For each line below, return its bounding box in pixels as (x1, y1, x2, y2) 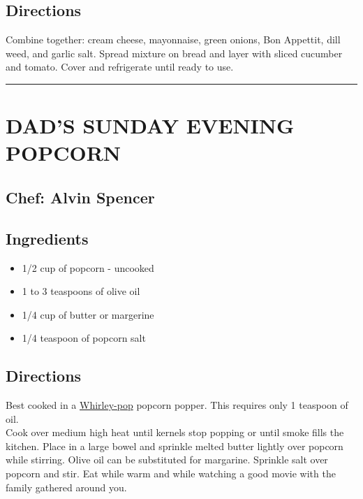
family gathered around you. (6, 479, 127, 494)
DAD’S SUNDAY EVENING (6, 111, 295, 140)
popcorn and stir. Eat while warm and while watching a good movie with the (6, 466, 336, 481)
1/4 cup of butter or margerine (22, 307, 154, 321)
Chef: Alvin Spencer (6, 186, 155, 208)
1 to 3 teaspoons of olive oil (22, 284, 140, 298)
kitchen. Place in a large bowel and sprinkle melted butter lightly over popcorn (6, 438, 343, 453)
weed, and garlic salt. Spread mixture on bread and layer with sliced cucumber (6, 45, 343, 60)
